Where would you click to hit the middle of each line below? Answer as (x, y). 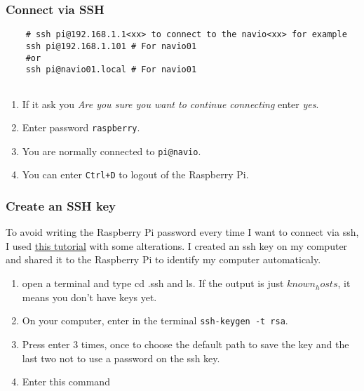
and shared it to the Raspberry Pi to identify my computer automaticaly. (163, 259)
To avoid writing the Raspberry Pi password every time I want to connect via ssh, (182, 232)
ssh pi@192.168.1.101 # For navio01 (111, 46)
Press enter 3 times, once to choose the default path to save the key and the (186, 344)
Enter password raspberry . (81, 127)
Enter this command (66, 382)
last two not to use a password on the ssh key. (121, 358)
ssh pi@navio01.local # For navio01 (111, 70)
